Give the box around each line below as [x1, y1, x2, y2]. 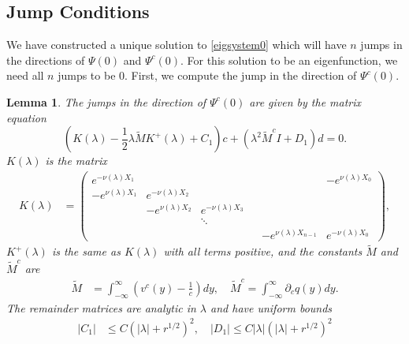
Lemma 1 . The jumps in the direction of [6, 93, 206, 110]
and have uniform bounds [210, 299, 333, 316]
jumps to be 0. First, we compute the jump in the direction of [58, 67, 357, 84]
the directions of [6, 51, 85, 68]
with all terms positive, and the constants [163, 243, 363, 260]
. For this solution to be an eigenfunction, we [180, 51, 398, 68]
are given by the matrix [249, 93, 362, 110]
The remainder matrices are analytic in [6, 299, 196, 316]
